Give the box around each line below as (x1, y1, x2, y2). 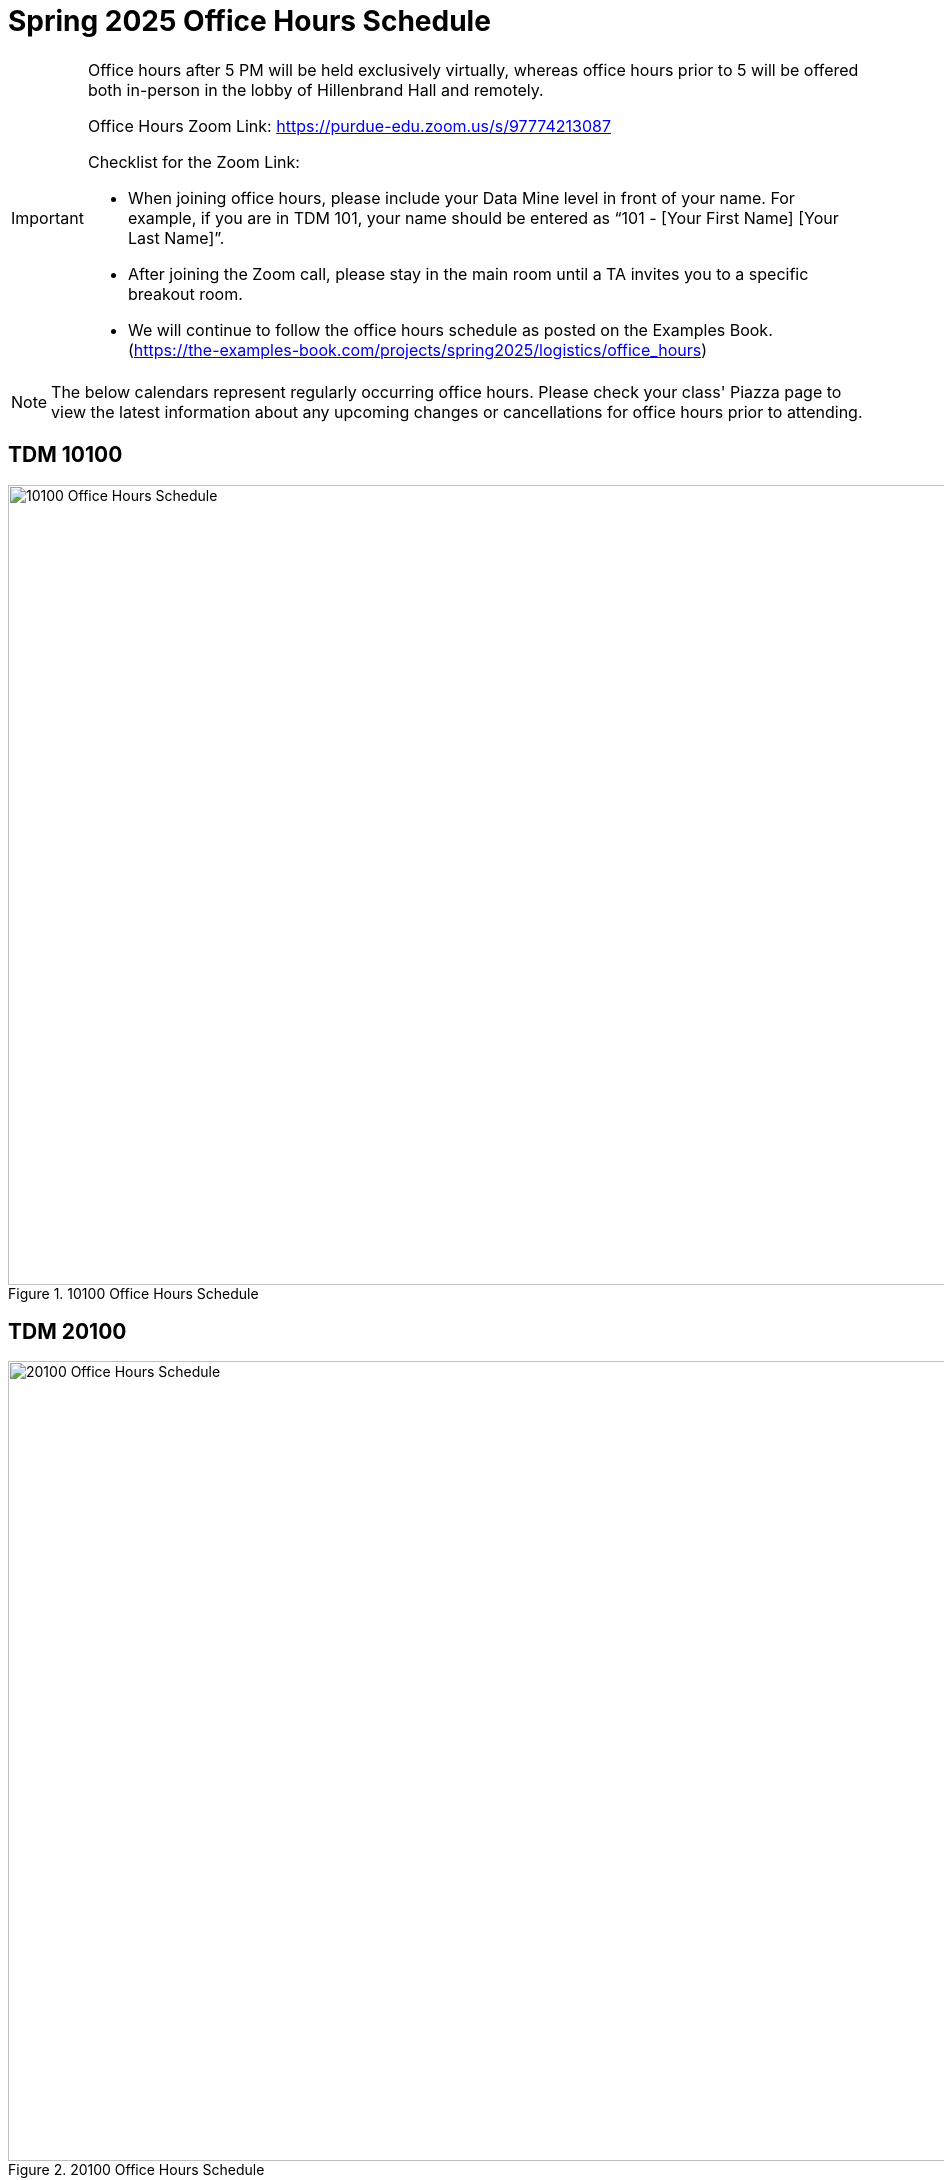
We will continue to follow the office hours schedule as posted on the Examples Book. (127, 319, 773, 340)
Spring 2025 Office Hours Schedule (8, 4, 491, 38)
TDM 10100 (8, 442, 123, 468)
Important (11, 207, 84, 228)
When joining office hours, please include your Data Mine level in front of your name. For (127, 187, 795, 208)
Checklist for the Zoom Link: (87, 151, 300, 172)
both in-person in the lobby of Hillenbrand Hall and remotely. (87, 79, 544, 100)
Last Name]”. (127, 227, 225, 248)
